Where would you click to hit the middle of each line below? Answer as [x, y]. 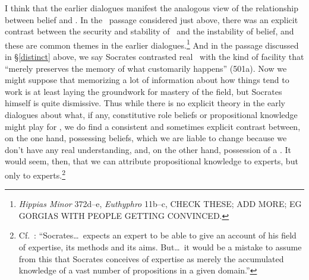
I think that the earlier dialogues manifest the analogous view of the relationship [152, 8]
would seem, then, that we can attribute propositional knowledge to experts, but [152, 161]
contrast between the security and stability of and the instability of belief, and [149, 31]
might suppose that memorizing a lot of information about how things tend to [147, 80]
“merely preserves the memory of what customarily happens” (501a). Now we [146, 68]
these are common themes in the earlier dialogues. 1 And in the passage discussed [152, 44]
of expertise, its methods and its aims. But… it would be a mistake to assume [160, 247]
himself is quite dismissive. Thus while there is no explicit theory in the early [145, 103]
